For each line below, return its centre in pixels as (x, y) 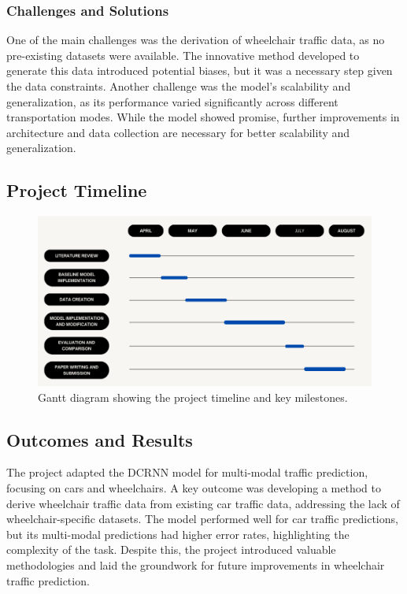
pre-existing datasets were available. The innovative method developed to (183, 55)
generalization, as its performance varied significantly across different (172, 101)
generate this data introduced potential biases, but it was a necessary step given (200, 71)
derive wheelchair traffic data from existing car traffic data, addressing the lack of (203, 503)
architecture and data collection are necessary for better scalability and (178, 132)
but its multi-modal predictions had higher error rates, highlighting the (178, 534)
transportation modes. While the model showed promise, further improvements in (203, 117)
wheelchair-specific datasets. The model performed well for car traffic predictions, (202, 519)
